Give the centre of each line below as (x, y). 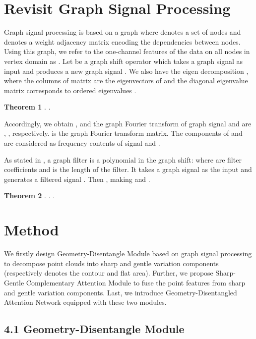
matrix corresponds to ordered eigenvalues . (70, 90)
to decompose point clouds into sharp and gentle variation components (111, 263)
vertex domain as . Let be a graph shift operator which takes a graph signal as (124, 61)
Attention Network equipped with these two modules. (85, 302)
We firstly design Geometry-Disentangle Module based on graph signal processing (128, 254)
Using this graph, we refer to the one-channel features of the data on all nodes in (127, 51)
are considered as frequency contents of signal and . (82, 143)
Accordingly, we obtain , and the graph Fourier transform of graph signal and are (128, 123)
